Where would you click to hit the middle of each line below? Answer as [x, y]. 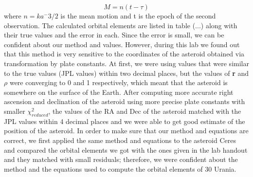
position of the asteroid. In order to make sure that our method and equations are [126, 131]
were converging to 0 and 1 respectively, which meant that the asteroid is [118, 82]
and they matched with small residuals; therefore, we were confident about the [121, 159]
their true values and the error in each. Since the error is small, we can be [114, 35]
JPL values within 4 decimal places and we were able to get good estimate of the [125, 121]
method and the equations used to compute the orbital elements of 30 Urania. [120, 168]
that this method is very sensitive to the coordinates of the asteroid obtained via [124, 54]
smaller [15, 111]
